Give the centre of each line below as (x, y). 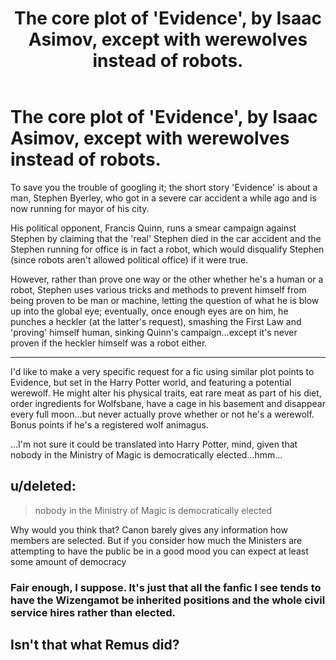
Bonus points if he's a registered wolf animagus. (109, 424)
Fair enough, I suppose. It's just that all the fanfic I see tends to (166, 587)
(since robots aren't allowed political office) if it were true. (129, 259)
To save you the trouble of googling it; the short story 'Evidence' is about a (164, 187)
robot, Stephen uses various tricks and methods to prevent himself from (158, 289)
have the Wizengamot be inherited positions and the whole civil (168, 600)
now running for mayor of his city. (80, 208)
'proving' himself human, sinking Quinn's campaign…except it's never (154, 332)
